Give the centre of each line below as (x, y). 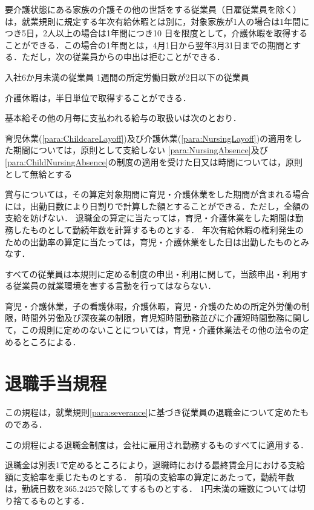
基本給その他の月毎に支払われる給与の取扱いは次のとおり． (123, 118)
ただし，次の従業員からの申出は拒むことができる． (123, 57)
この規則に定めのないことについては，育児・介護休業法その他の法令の (161, 330)
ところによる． (51, 341)
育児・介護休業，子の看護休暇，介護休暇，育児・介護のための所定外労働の (153, 306)
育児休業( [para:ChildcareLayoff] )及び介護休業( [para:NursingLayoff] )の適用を (149, 138)
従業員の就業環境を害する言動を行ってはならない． (115, 286)
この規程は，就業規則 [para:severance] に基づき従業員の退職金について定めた (153, 412)
